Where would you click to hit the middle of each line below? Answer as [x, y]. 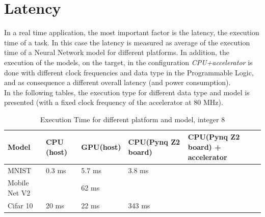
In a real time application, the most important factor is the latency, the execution [132, 32]
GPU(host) [101, 147]
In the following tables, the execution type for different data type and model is [127, 92]
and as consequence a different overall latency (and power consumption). [117, 82]
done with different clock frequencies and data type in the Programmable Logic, [129, 72]
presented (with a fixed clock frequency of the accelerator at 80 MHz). [114, 102]
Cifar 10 [20, 205]
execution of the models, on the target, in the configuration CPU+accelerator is [128, 62]
